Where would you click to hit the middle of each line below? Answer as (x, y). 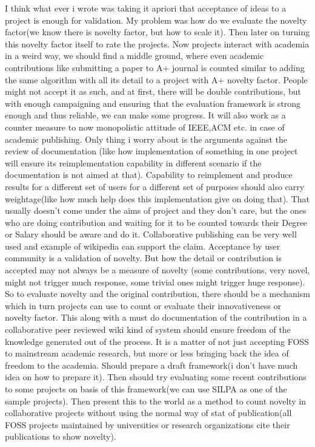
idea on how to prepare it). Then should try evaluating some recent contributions (156, 377)
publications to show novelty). (61, 436)
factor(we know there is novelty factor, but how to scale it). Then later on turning (157, 32)
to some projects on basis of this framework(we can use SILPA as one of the (146, 389)
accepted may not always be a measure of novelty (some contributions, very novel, (157, 270)
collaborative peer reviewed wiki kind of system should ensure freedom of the (148, 329)
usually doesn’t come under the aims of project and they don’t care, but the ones (156, 210)
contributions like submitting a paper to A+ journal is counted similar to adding (155, 67)
